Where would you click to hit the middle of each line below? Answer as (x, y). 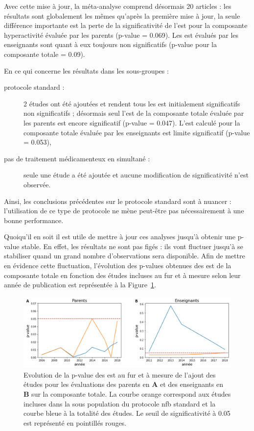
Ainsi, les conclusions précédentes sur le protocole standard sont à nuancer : (118, 201)
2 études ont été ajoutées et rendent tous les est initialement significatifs (132, 103)
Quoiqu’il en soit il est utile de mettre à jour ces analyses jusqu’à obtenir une (120, 237)
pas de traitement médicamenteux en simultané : (77, 158)
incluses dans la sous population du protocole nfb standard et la (120, 403)
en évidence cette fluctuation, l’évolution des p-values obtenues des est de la (118, 266)
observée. (37, 184)
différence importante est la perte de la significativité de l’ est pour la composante (126, 25)
